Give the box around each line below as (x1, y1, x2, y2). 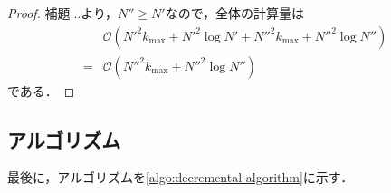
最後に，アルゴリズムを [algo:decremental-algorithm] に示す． (7, 168, 354, 187)
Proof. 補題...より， (7, 4, 118, 22)
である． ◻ (7, 81, 75, 100)
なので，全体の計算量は (165, 4, 305, 22)
